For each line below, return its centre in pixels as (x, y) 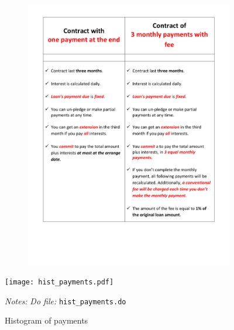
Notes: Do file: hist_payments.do (66, 301)
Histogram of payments (47, 320)
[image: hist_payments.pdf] (59, 282)
